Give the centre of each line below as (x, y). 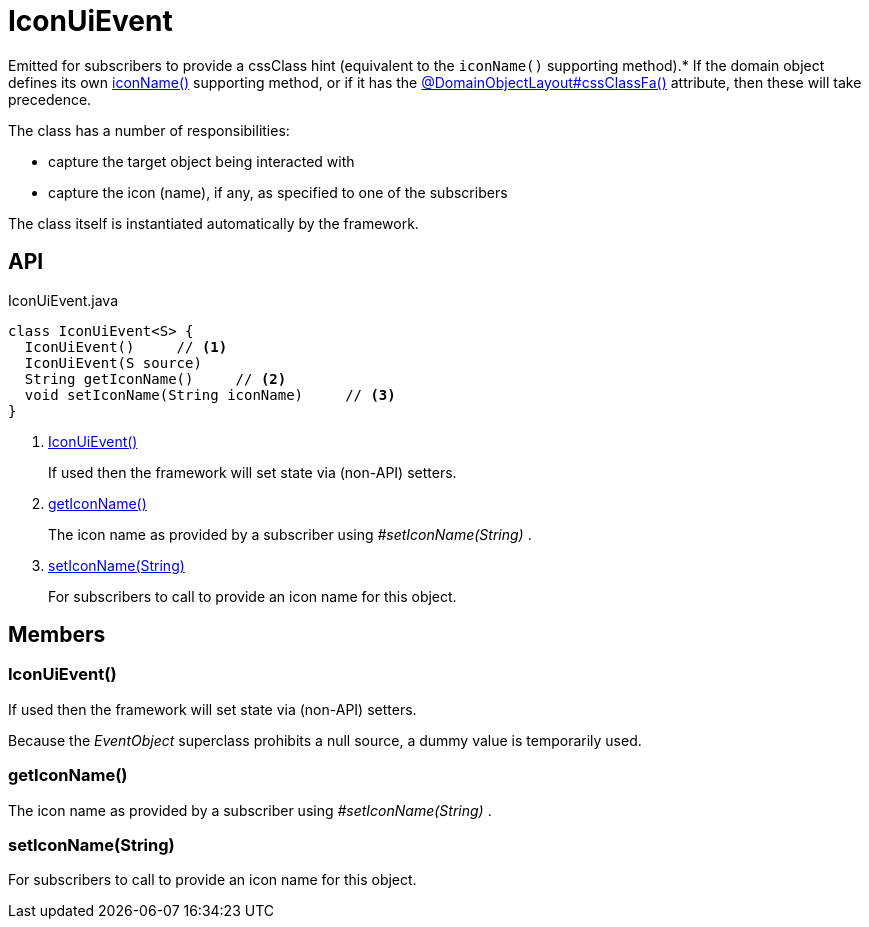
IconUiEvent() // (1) (126, 346)
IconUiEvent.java (63, 300)
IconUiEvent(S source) (113, 362)
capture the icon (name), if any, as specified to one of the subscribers (278, 192)
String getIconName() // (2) (155, 378)
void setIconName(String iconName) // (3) (210, 394)
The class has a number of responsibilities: (149, 130)
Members (57, 635)
